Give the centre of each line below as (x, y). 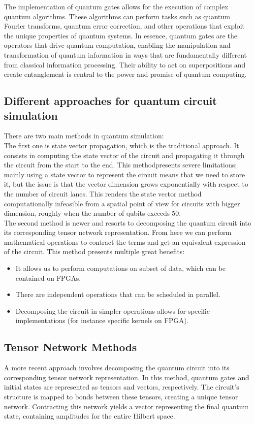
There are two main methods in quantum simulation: (84, 136)
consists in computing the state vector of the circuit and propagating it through (124, 155)
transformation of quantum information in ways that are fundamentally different (126, 54)
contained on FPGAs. (48, 277)
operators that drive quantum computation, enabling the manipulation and (117, 45)
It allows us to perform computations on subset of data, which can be (121, 268)
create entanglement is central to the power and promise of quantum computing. (126, 74)
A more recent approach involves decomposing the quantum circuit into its (117, 368)
